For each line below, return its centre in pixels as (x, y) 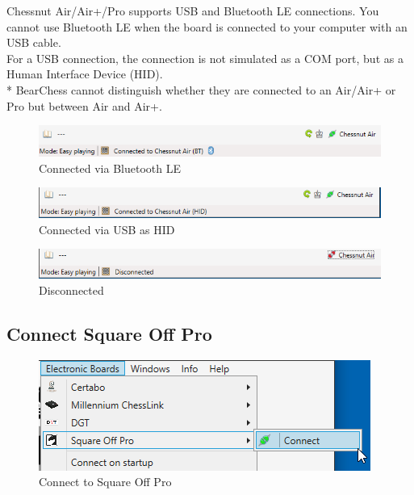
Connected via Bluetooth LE (110, 168)
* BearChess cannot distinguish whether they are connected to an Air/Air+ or (201, 89)
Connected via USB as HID (107, 229)
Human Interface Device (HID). (85, 74)
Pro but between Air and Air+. (84, 105)
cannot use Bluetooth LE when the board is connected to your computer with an (207, 26)
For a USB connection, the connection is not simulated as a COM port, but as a (205, 58)
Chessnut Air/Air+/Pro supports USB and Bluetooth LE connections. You (193, 10)
